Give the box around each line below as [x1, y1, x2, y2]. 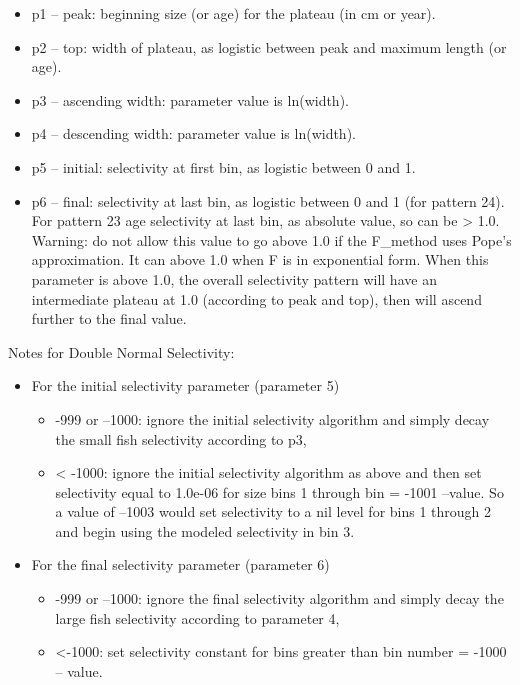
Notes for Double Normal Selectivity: [8, 341, 235, 362]
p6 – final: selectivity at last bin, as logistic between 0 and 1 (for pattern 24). [31, 190, 505, 211]
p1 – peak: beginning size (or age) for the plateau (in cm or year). [31, 3, 436, 23]
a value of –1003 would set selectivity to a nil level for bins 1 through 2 [55, 501, 492, 522]
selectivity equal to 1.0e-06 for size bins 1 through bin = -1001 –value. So [55, 481, 504, 502]
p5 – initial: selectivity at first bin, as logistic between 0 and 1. [31, 156, 416, 177]
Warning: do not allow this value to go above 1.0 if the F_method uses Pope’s [31, 229, 512, 250]
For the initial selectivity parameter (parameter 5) [31, 375, 340, 396]
